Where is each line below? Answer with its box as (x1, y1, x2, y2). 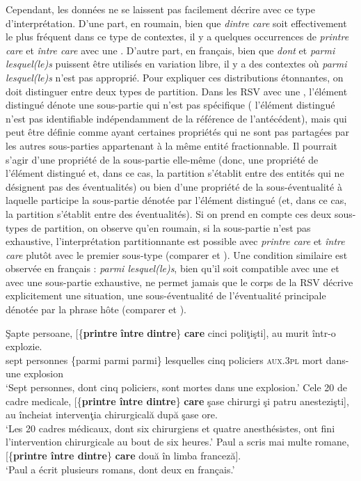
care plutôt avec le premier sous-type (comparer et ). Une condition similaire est (6, 247, 348, 262)
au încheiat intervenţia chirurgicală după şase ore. (6, 407, 218, 422)
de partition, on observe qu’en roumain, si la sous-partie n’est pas (31, 220, 311, 235)
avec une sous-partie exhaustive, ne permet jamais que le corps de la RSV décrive (6, 274, 353, 289)
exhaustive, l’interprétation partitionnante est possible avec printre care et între (6, 234, 345, 249)
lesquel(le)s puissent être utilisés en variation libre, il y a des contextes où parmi (6, 56, 347, 71)
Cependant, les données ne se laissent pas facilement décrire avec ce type (6, 2, 315, 16)
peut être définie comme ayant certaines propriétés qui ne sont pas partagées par (6, 125, 350, 139)
